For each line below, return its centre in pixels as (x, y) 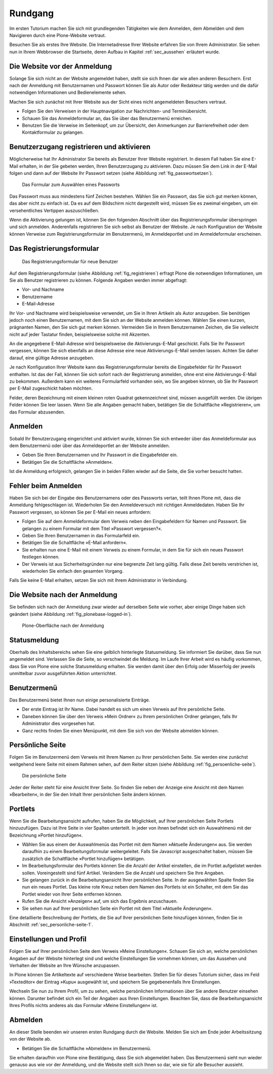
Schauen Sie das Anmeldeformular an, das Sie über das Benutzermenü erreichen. (107, 118)
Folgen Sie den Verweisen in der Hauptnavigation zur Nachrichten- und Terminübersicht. (115, 111)
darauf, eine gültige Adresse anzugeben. (52, 358)
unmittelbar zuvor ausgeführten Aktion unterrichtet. (63, 674)
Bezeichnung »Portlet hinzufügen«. (46, 835)
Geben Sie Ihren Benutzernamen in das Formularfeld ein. (81, 535)
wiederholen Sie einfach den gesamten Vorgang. (73, 571)
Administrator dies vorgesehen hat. (59, 724)
